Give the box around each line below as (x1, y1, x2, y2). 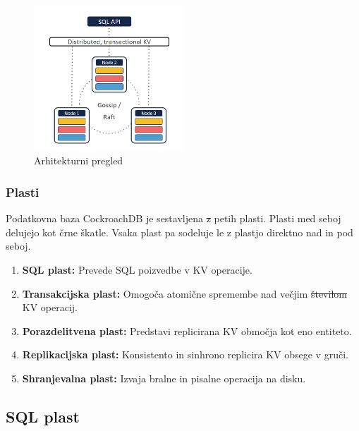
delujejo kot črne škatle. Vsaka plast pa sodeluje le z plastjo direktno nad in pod (6, 224, 353, 239)
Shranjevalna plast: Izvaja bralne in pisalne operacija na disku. (22, 370, 306, 385)
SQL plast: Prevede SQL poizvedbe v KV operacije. (22, 262, 252, 277)
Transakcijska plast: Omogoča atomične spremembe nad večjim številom (22, 286, 347, 301)
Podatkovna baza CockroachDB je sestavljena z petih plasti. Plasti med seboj (6, 211, 341, 226)
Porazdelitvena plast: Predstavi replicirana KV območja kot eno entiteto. (22, 323, 352, 338)
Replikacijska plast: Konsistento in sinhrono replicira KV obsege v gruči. (22, 347, 348, 362)
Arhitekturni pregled (34, 153, 123, 168)
